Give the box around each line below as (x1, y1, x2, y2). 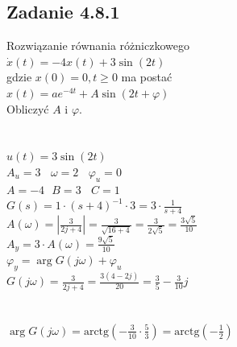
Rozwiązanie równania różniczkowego (6, 37, 189, 54)
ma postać (121, 68, 173, 85)
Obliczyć (6, 100, 49, 117)
